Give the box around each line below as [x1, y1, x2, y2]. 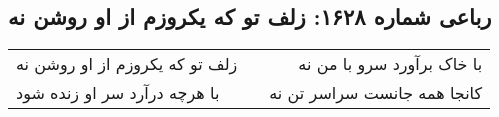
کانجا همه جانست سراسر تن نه [269, 81, 483, 105]
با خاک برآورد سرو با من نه [298, 52, 483, 76]
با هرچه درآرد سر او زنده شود [16, 81, 220, 105]
